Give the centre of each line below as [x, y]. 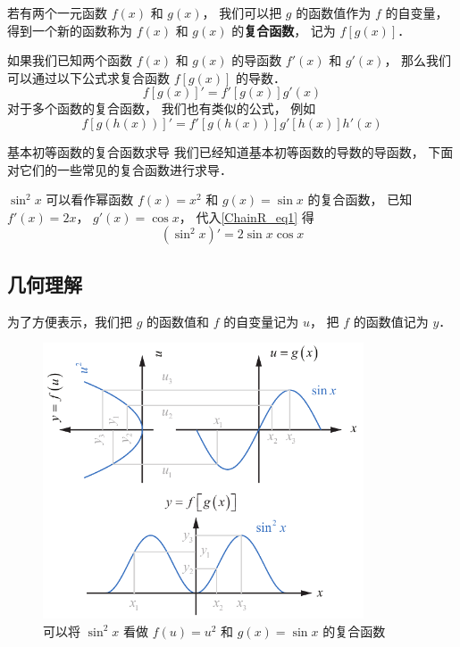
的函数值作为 [334, 12]
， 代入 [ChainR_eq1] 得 [247, 216]
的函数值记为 [391, 321]
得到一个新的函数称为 [70, 30]
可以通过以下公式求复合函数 [88, 77]
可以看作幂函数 [90, 199]
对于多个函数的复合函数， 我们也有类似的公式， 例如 [162, 108]
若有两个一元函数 [57, 12]
